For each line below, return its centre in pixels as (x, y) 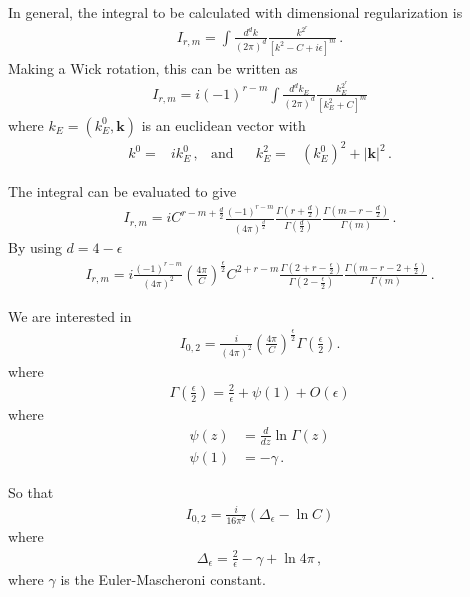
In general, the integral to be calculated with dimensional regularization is (235, 12)
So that (31, 491)
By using (35, 246)
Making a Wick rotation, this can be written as (153, 67)
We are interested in (70, 315)
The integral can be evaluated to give (122, 191)
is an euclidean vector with (223, 124)
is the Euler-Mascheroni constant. (163, 579)
